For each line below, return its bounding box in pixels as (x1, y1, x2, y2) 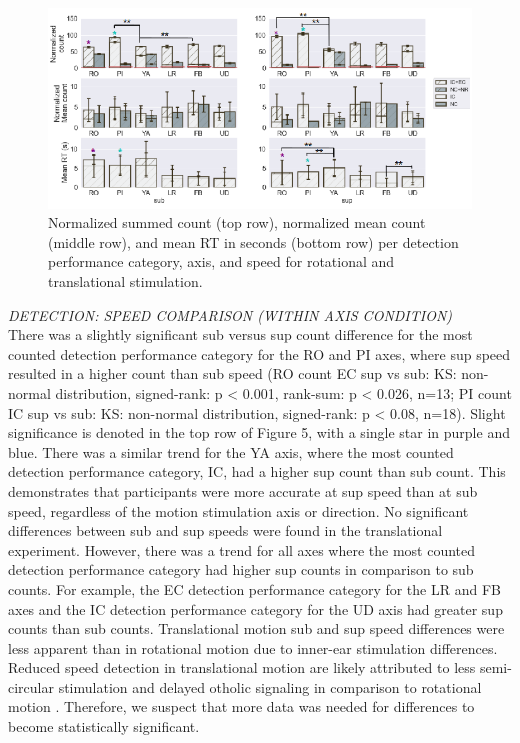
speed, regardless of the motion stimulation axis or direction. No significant (8, 500, 469, 521)
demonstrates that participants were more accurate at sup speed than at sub (8, 480, 478, 501)
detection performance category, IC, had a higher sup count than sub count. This (8, 461, 506, 482)
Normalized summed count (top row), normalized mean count (48, 212, 426, 233)
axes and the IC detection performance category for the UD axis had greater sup (8, 598, 503, 619)
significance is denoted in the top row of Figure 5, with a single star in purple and (8, 422, 510, 443)
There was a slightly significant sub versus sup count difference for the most (8, 324, 473, 345)
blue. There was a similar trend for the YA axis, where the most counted (8, 441, 454, 462)
